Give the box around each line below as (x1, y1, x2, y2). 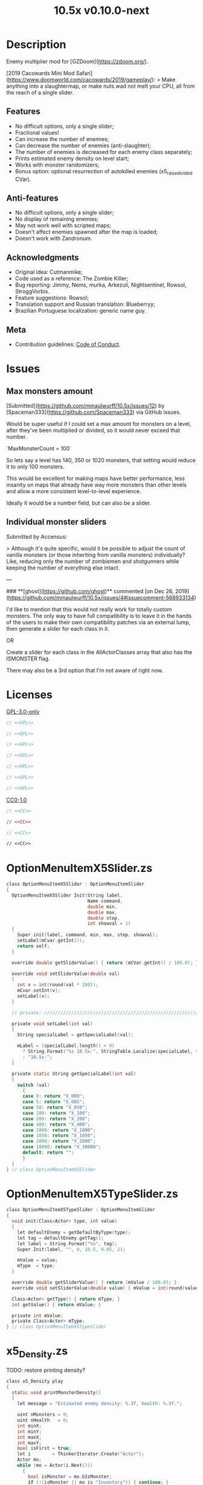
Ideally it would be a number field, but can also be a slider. (6, 499, 152, 507)
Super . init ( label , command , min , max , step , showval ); (17, 932, 158, 938)
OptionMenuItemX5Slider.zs (6, 861, 153, 875)
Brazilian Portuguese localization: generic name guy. (14, 307, 146, 314)
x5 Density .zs (6, 1344, 68, 1360)
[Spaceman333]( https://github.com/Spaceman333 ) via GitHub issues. (6, 408, 181, 416)
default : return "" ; (22, 1149, 74, 1156)
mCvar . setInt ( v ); (17, 988, 61, 994)
